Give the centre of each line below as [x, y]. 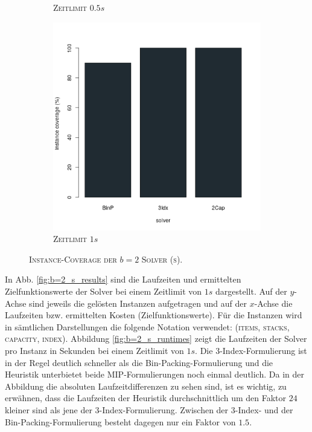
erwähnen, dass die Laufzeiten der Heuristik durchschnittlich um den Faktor [146, 398]
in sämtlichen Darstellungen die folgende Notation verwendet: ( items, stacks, [147, 326]
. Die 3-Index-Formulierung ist [251, 350]
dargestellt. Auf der [251, 291]
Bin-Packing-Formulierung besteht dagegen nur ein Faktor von [120, 421]
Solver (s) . [162, 259]
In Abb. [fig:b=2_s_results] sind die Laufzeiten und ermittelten [123, 279]
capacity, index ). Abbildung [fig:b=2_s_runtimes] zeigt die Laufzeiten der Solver [156, 339]
